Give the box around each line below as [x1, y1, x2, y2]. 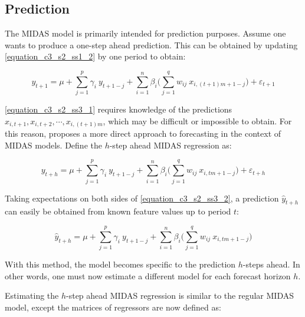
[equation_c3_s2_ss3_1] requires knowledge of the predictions [5, 103, 232, 115]
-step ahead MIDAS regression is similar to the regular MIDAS [66, 289, 294, 302]
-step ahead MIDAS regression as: [109, 138, 232, 151]
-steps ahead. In [242, 258, 300, 270]
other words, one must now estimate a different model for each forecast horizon [5, 269, 291, 282]
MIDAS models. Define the [5, 138, 102, 151]
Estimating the [5, 289, 59, 302]
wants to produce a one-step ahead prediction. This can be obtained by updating [5, 38, 298, 51]
